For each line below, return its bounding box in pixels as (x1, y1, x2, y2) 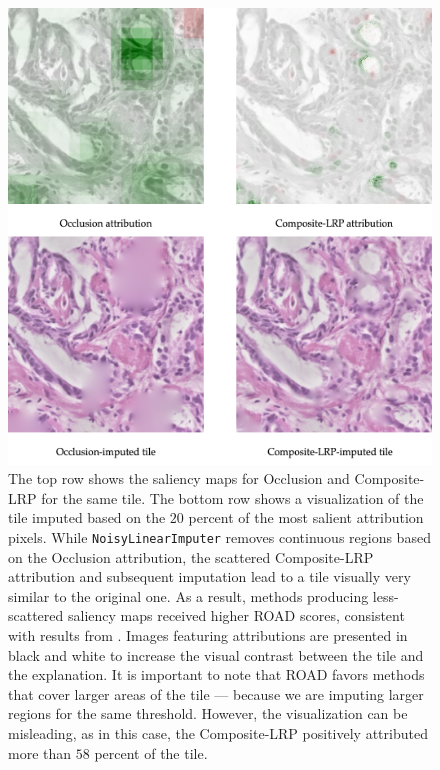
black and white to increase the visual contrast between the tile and (8, 644, 424, 665)
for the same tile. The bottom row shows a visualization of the (41, 487, 424, 508)
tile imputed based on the (8, 507, 166, 528)
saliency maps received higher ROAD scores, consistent (67, 605, 405, 626)
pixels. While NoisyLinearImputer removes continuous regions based (8, 526, 431, 547)
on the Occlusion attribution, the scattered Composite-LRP (8, 546, 374, 567)
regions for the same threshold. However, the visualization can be (8, 703, 408, 724)
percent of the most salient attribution (188, 507, 424, 528)
